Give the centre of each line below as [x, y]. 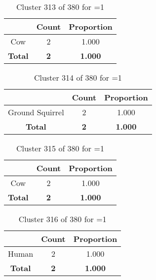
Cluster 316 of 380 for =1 [62, 219]
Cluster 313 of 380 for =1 [60, 7]
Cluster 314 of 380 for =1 [78, 77]
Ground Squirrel [36, 112]
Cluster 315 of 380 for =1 [60, 148]
